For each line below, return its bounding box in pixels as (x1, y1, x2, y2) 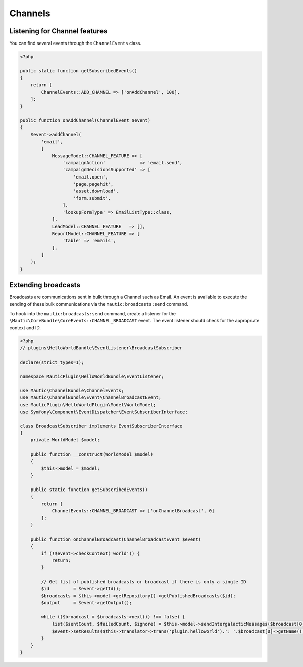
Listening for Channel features (9, 27, 108, 35)
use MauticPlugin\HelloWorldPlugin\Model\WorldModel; (20, 402, 156, 408)
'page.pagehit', (73, 181, 114, 187)
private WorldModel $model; (30, 437, 100, 443)
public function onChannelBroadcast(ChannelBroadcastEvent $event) (30, 536, 201, 542)
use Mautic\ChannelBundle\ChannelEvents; (20, 387, 124, 393)
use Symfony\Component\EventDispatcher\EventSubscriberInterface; (20, 409, 188, 415)
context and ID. (9, 324, 41, 331)
